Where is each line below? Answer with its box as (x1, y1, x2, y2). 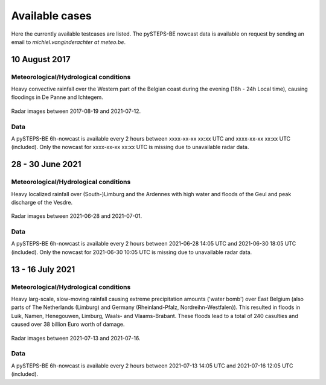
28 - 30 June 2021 (11, 159, 81, 170)
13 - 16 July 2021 (11, 264, 75, 275)
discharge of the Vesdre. (11, 199, 72, 206)
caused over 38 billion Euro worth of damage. (11, 320, 125, 328)
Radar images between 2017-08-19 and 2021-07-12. (11, 107, 141, 115)
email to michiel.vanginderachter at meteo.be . (11, 38, 126, 45)
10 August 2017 (11, 54, 71, 65)
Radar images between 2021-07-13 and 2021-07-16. (11, 334, 141, 342)
